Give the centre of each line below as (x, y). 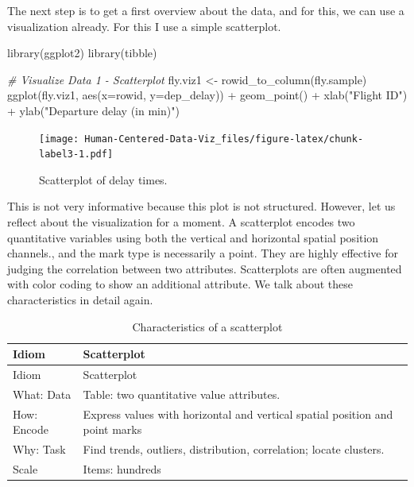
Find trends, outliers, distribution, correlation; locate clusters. (234, 449)
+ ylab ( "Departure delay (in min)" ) (93, 110)
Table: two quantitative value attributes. (182, 394)
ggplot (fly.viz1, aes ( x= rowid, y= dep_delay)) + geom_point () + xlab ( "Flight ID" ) (207, 95)
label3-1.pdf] (76, 155)
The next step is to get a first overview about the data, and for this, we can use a (206, 10)
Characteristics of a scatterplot (207, 326)
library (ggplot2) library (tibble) (82, 53)
